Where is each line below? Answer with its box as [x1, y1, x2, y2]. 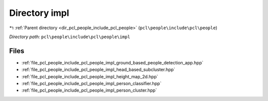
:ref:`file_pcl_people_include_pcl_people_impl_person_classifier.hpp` [21, 81, 162, 87]
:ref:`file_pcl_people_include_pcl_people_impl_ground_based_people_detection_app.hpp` [21, 59, 203, 65]
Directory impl [9, 7, 69, 18]
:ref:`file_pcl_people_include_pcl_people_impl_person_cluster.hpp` [21, 87, 157, 94]
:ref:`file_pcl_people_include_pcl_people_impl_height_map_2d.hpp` [21, 73, 158, 79]
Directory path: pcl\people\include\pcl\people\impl [9, 34, 131, 40]
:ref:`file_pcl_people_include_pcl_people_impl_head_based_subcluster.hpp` [21, 67, 176, 73]
